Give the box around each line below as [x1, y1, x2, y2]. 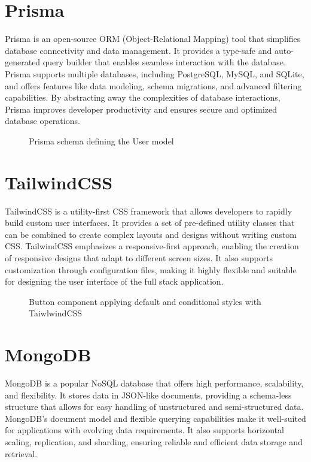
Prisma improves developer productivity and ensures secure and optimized [5, 102, 278, 115]
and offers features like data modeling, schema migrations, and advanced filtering [5, 79, 302, 92]
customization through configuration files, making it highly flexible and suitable [5, 263, 297, 276]
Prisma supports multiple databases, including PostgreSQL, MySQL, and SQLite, [5, 67, 304, 80]
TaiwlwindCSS [29, 307, 83, 319]
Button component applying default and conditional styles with [29, 295, 261, 307]
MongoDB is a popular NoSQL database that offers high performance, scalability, [5, 377, 304, 389]
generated [5, 56, 41, 68]
